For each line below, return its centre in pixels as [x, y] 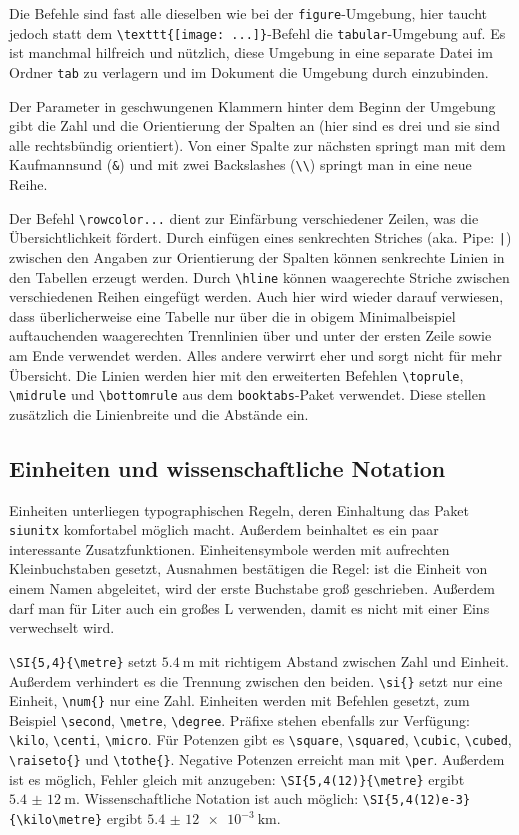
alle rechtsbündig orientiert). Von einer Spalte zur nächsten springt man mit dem [257, 144]
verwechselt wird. [62, 627]
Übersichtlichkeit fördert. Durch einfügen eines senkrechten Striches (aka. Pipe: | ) [260, 237]
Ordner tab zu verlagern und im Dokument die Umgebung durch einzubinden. [249, 71]
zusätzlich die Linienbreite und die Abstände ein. [159, 413]
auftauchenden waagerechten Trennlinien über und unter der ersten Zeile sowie [250, 335]
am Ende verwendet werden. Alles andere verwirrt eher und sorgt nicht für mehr [256, 354]
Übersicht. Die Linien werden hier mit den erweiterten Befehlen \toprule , [236, 374]
